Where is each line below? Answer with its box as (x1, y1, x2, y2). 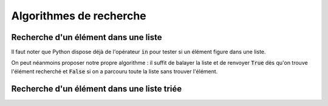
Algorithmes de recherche (11, 9, 147, 22)
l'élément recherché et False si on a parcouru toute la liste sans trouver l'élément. (11, 67, 218, 75)
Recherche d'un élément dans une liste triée (11, 84, 182, 94)
